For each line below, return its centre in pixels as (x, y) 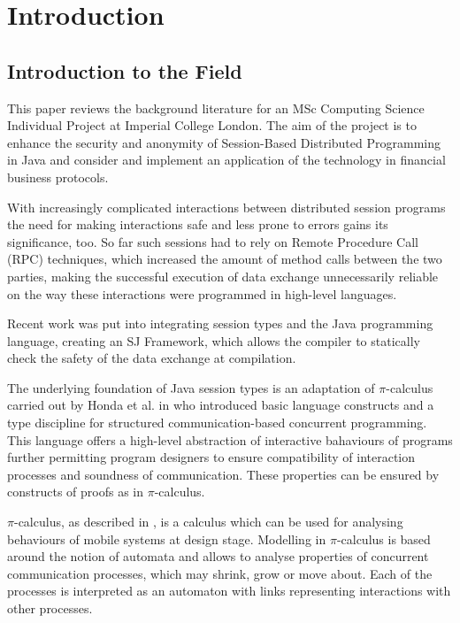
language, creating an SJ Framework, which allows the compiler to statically (214, 340)
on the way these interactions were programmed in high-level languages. (202, 293)
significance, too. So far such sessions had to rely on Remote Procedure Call (213, 241)
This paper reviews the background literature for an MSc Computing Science (216, 108)
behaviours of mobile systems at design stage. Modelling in (167, 538)
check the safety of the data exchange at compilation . (152, 358)
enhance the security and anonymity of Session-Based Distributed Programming (224, 142)
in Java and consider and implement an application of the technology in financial (226, 160)
